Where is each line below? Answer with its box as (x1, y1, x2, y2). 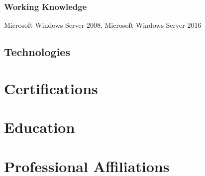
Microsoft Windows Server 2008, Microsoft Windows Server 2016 (4, 20, 202, 30)
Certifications (4, 78, 98, 98)
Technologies (4, 44, 70, 59)
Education (4, 117, 75, 137)
